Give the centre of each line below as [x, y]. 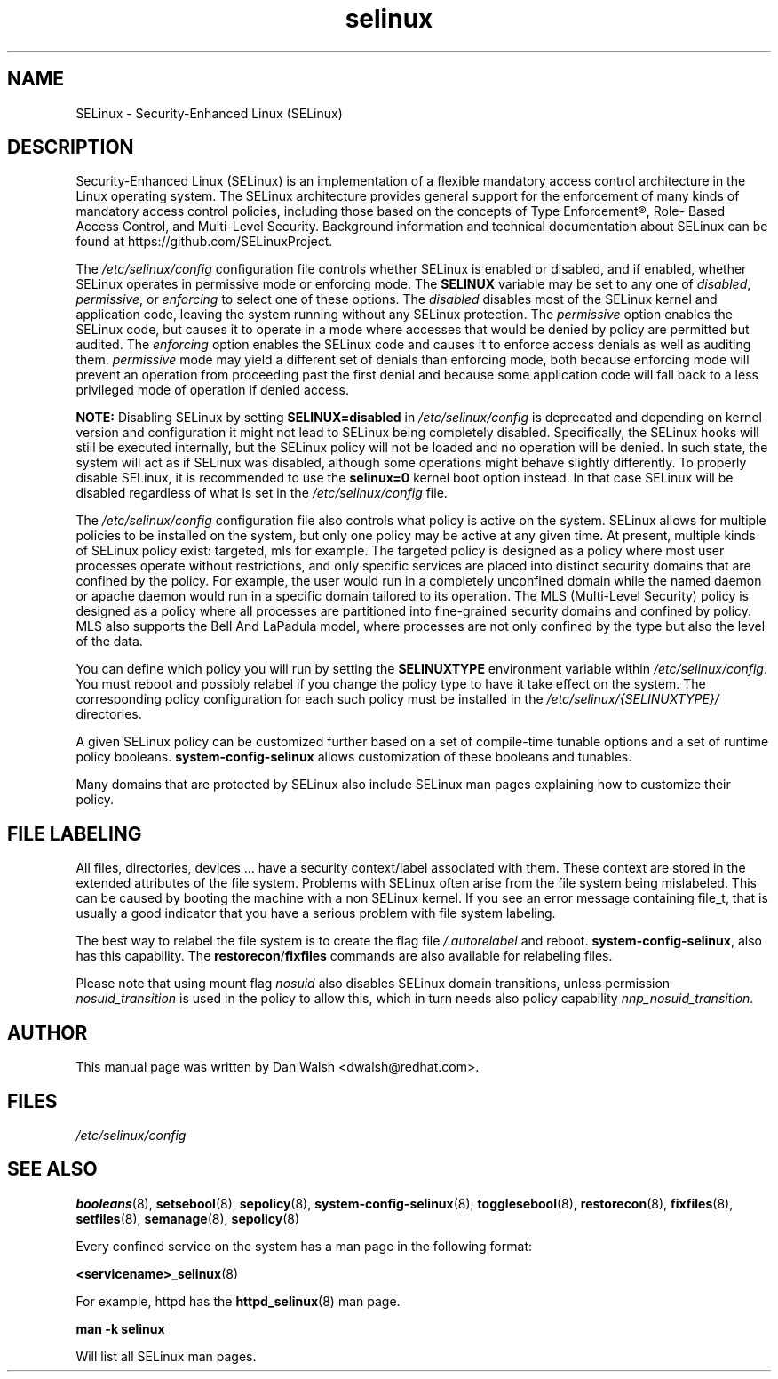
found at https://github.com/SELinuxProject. [204, 242]
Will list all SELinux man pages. [166, 1356]
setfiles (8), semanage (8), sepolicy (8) [188, 1218]
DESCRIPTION [71, 147]
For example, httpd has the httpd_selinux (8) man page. [238, 1301]
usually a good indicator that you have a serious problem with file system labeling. [316, 913]
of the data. [109, 642]
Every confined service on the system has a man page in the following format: [304, 1246]
